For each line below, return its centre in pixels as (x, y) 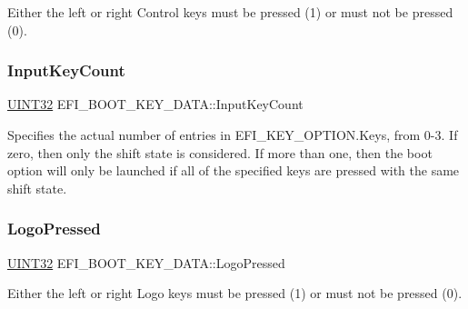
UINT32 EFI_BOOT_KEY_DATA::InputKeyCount (155, 104)
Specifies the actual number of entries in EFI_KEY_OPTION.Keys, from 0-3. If (233, 135)
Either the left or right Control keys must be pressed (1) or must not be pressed (230, 12)
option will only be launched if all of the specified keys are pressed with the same (234, 170)
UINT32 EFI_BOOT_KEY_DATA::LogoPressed (146, 262)
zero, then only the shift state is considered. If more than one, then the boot (220, 152)
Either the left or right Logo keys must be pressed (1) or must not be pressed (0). (235, 293)
